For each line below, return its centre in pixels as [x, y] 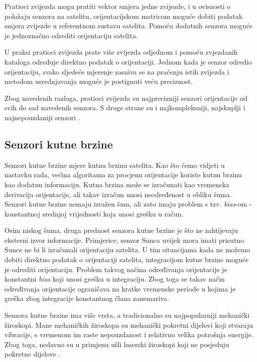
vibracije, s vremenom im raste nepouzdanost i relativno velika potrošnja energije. [129, 334]
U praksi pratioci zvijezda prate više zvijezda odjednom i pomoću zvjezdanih [121, 52]
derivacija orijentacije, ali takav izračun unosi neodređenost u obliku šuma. [118, 194]
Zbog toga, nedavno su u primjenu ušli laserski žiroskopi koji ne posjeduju [117, 344]
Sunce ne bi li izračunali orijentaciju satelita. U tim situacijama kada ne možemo [127, 250]
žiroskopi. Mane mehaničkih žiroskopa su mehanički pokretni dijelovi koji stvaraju [129, 325]
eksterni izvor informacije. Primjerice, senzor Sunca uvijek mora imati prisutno [124, 240]
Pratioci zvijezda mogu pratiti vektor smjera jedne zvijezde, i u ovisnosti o [118, 6]
